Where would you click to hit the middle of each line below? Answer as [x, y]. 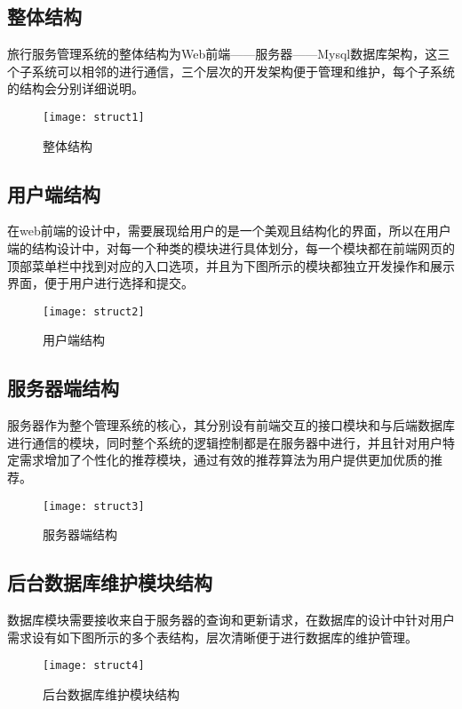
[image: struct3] [94, 506]
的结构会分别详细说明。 [76, 88]
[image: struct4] [94, 666]
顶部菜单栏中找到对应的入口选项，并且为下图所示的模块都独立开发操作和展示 [231, 265]
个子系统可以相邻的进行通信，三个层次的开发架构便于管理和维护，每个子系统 [231, 71]
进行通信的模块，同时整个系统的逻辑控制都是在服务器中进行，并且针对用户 [225, 442]
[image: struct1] [94, 117]
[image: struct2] [94, 311]
